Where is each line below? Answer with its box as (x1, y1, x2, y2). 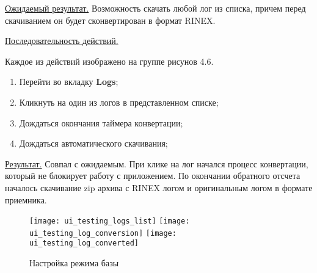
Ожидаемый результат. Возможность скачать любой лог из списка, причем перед (5, 2, 306, 14)
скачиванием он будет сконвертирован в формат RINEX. (5, 13, 216, 26)
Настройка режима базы (29, 257, 119, 269)
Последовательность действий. (5, 34, 118, 47)
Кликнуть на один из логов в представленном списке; (19, 95, 219, 108)
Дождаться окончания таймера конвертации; (19, 116, 183, 129)
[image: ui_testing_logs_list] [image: (29, 217, 190, 226)
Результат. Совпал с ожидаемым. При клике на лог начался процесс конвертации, (5, 157, 308, 170)
